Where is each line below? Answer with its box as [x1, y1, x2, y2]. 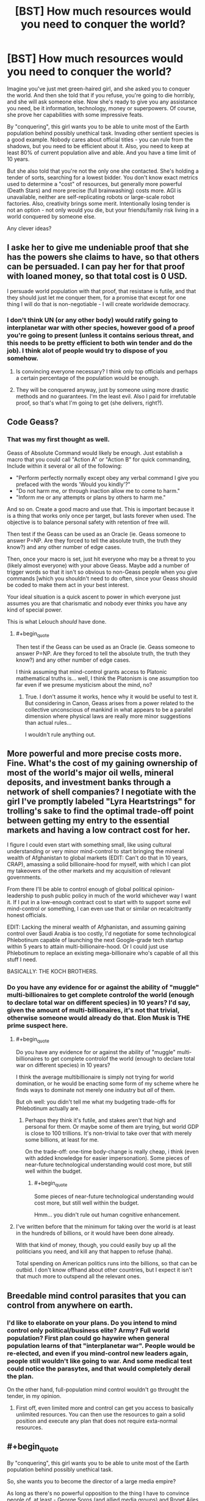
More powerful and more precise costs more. [7, 748, 182, 758]
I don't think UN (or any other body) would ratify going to [7, 315, 178, 324]
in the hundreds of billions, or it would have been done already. [15, 1229, 174, 1237]
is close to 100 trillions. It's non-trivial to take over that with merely [24, 1129, 192, 1137]
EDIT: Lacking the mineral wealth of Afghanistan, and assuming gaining [7, 923, 186, 931]
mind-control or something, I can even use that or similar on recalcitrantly [7, 905, 192, 913]
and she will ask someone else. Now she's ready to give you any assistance [7, 98, 198, 105]
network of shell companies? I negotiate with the [7, 787, 196, 797]
